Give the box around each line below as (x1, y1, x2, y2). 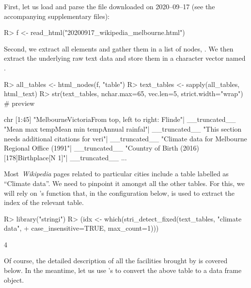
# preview (4, 98, 35, 108)
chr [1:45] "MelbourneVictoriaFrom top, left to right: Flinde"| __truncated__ (4, 114, 236, 124)
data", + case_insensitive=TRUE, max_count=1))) (4, 223, 159, 233)
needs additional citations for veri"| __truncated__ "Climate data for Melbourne (4, 133, 247, 143)
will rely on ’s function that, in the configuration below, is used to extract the (4, 187, 235, 198)
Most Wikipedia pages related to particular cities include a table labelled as (4, 169, 229, 179)
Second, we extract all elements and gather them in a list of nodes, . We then (4, 43, 234, 53)
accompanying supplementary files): (4, 11, 110, 21)
